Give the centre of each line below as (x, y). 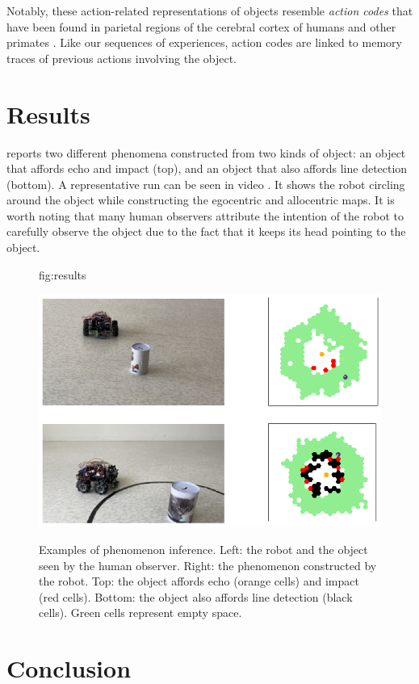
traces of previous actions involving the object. (122, 58)
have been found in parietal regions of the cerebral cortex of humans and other (201, 26)
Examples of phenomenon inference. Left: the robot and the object (203, 550)
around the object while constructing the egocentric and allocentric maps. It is (201, 200)
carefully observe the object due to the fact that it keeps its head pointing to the (206, 231)
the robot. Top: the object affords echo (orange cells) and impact (199, 581)
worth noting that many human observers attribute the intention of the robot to (205, 215)
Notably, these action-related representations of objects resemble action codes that (210, 10)
